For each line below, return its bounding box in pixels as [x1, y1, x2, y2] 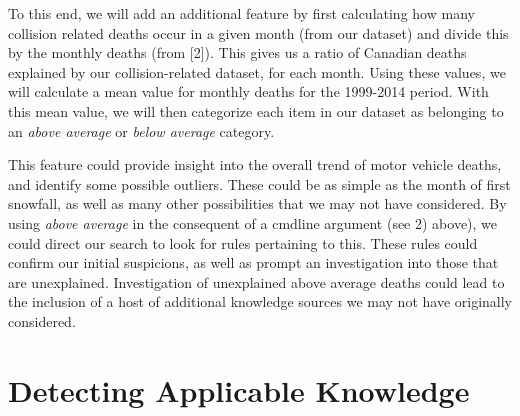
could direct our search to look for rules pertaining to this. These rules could [8, 232, 478, 253]
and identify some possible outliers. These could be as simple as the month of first [8, 173, 511, 194]
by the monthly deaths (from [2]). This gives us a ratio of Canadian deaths [8, 42, 467, 63]
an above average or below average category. [8, 120, 275, 141]
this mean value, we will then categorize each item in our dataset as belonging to [8, 100, 504, 121]
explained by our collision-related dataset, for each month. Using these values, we [8, 61, 506, 82]
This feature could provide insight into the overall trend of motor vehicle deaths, [8, 154, 502, 175]
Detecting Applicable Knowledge [8, 369, 470, 410]
